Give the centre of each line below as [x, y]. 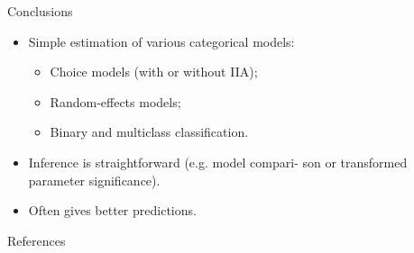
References [37, 240]
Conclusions [40, 11]
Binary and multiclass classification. [149, 132]
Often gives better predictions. [112, 210]
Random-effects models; [115, 101]
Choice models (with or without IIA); [154, 72]
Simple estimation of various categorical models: [161, 41]
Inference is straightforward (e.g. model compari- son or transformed [218, 162]
